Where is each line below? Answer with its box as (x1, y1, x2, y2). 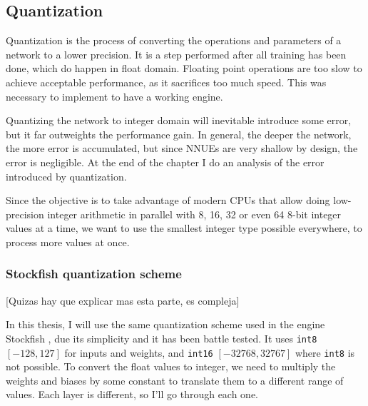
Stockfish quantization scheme (6, 265, 182, 283)
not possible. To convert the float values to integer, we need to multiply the (6, 359, 336, 374)
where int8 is (295, 345, 355, 360)
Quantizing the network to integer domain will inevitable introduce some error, (6, 113, 352, 128)
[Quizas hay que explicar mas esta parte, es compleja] (6, 293, 240, 308)
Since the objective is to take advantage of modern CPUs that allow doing (6, 193, 330, 208)
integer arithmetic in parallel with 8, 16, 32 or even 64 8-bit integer (47, 206, 342, 221)
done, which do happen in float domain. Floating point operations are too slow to (6, 61, 362, 76)
